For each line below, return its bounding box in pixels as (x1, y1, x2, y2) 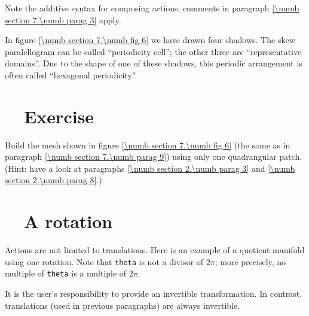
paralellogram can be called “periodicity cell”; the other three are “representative (5, 45, 302, 57)
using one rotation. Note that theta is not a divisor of (5, 255, 204, 268)
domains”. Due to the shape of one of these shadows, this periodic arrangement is (5, 57, 302, 69)
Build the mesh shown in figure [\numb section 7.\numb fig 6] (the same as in (5, 138, 290, 151)
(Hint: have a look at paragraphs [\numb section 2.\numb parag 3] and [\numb (5, 162, 295, 174)
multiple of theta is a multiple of (5, 267, 127, 279)
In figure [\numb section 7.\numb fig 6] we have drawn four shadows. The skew (5, 34, 295, 46)
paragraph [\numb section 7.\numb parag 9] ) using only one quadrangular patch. (5, 150, 302, 163)
